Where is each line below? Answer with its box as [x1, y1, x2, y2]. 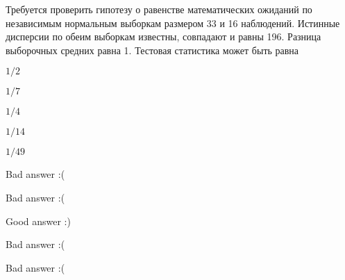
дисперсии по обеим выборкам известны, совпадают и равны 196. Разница [6, 29, 321, 44]
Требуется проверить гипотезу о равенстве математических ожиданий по [6, 2, 312, 16]
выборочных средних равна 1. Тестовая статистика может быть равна [6, 42, 299, 57]
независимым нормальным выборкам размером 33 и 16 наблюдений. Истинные [6, 15, 340, 30]
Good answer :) [6, 213, 71, 228]
